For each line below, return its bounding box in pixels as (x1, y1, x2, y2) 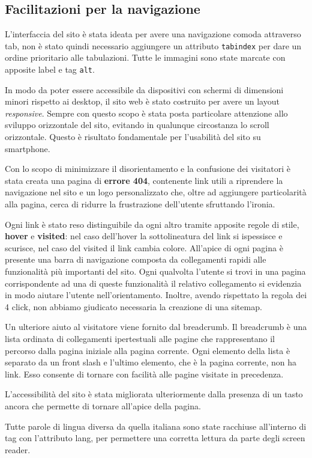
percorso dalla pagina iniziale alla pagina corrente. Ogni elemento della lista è (5, 344, 290, 356)
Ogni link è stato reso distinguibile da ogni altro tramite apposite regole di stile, (5, 218, 299, 230)
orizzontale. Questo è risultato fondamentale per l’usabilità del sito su (5, 130, 261, 143)
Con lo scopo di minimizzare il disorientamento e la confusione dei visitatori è (5, 162, 291, 175)
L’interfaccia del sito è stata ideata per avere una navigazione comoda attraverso (5, 28, 301, 40)
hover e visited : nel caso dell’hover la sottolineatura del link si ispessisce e (5, 230, 283, 242)
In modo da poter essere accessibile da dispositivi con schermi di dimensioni (5, 83, 284, 96)
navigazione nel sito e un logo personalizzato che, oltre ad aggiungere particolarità (5, 186, 307, 198)
